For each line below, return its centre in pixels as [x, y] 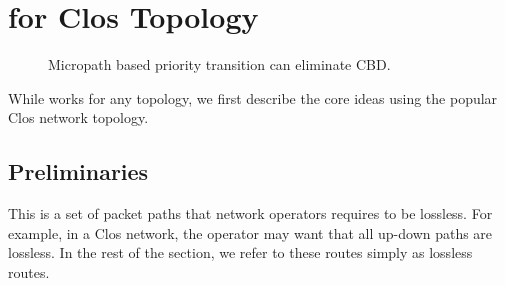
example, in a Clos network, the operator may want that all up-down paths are [250, 232]
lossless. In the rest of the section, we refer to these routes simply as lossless [240, 252]
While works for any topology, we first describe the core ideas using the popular [253, 97]
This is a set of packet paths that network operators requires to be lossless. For [250, 213]
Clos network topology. [78, 117]
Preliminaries [78, 171]
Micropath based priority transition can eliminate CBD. [219, 64]
